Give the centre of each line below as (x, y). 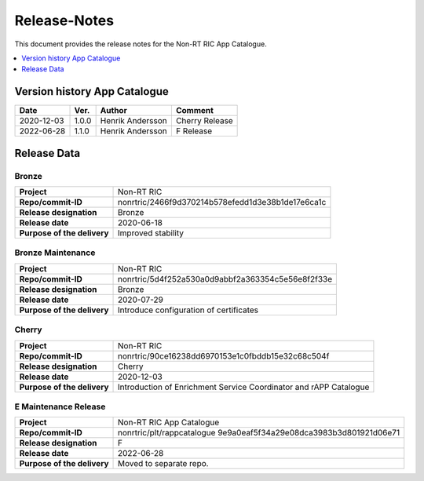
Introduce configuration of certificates (188, 310)
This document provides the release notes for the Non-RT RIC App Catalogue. (141, 44)
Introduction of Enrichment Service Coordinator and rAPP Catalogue (244, 387)
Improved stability (151, 233)
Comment (194, 111)
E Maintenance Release (60, 406)
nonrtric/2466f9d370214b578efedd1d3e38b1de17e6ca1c (222, 202)
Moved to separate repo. (163, 464)
